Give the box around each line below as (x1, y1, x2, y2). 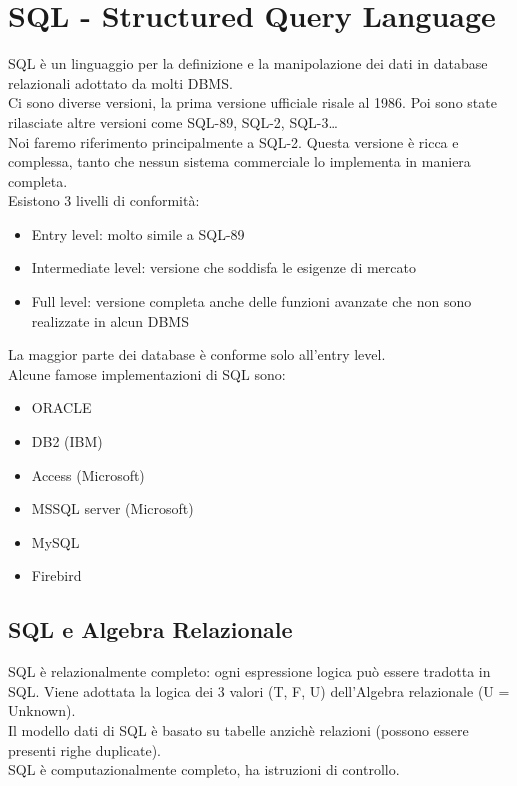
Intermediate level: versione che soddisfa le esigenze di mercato (31, 257, 416, 278)
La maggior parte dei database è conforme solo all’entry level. (8, 344, 386, 365)
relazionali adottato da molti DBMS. (8, 72, 233, 93)
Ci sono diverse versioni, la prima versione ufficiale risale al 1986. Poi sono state (8, 92, 497, 113)
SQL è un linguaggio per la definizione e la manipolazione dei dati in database (8, 53, 488, 74)
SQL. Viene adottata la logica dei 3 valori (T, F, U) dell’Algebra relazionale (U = (8, 680, 510, 701)
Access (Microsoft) (31, 464, 145, 485)
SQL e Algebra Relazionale (8, 614, 293, 645)
